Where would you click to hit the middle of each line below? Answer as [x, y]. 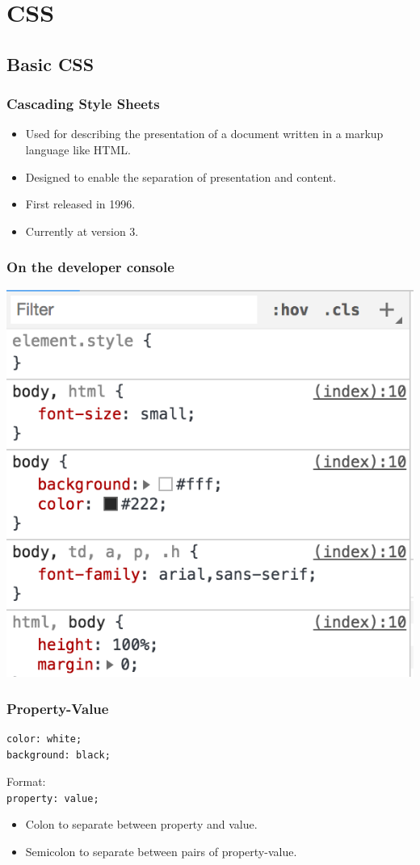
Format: [26, 781]
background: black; [59, 755]
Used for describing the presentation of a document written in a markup [204, 134]
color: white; [44, 739]
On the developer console [90, 267]
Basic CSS [50, 63]
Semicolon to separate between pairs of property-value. [161, 851]
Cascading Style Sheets [83, 104]
